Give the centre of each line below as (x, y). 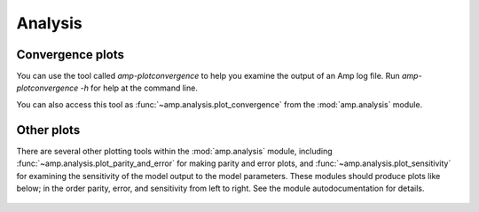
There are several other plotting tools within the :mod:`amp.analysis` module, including (174, 151)
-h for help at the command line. (139, 88)
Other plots (48, 130)
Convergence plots (70, 55)
